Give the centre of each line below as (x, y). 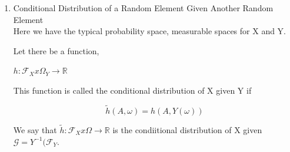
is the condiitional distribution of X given (187, 130)
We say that (35, 130)
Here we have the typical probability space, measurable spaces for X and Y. (149, 31)
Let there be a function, (56, 50)
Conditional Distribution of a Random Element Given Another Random (143, 8)
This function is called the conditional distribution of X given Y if (132, 90)
